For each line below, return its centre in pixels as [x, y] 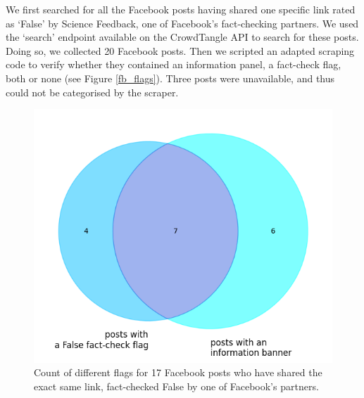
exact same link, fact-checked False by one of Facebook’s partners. [176, 386]
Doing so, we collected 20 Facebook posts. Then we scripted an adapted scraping [180, 50]
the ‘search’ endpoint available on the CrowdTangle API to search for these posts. [182, 37]
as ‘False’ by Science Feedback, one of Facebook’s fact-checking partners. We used [182, 23]
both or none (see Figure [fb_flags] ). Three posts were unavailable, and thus [170, 78]
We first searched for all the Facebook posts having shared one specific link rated [181, 9]
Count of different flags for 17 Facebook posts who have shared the [178, 372]
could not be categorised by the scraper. [92, 92]
